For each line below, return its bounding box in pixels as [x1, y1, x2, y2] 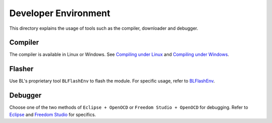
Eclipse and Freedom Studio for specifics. [9, 111, 96, 117]
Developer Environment [9, 8, 111, 19]
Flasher [9, 65, 34, 73]
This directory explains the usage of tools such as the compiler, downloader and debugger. [9, 25, 198, 31]
